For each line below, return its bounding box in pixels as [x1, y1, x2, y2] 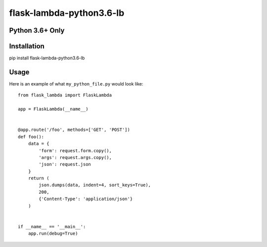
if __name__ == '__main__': [18, 224, 86, 229]
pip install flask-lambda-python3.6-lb [9, 55, 85, 61]
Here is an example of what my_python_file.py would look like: [9, 81, 143, 86]
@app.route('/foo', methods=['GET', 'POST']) [18, 127, 131, 133]
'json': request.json [39, 162, 91, 167]
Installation [9, 42, 44, 50]
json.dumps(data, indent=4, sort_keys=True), [39, 182, 151, 188]
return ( [28, 175, 49, 181]
